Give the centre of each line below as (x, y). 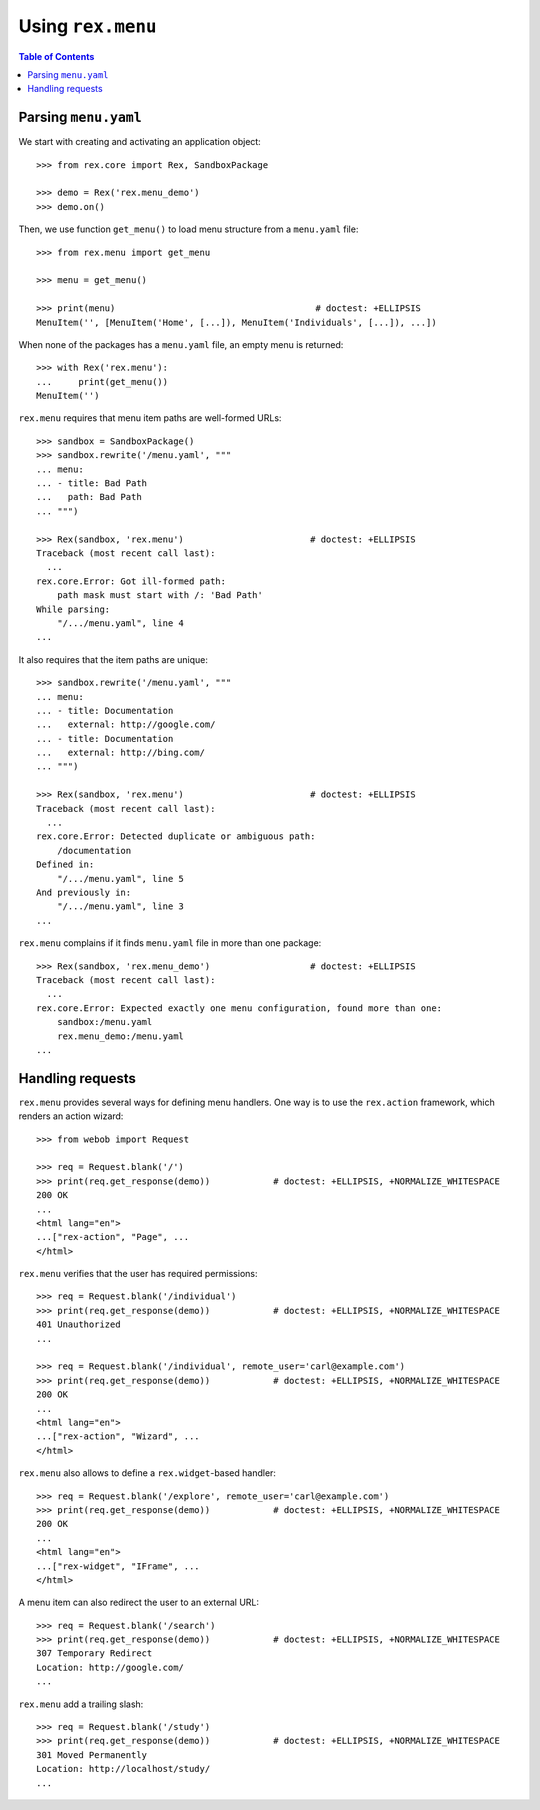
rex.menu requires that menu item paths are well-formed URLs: (150, 418)
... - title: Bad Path (92, 483)
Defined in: (65, 864)
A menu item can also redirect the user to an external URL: (139, 1602)
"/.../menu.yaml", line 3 (120, 906)
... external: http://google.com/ (126, 724)
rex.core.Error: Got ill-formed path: (131, 581)
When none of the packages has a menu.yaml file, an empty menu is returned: (181, 344)
